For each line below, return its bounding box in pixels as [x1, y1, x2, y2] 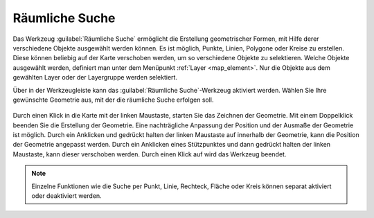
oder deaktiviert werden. [31, 192, 102, 200]
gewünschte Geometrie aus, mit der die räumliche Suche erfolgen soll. [12, 96, 214, 104]
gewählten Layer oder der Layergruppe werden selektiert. [12, 73, 178, 82]
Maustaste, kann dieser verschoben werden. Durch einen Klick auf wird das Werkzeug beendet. [12, 149, 287, 158]
